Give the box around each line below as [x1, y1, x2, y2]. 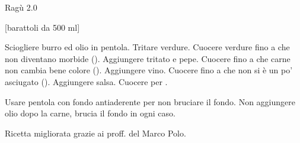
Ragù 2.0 [5, 1, 37, 13]
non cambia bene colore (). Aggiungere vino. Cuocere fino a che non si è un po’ [5, 64, 293, 76]
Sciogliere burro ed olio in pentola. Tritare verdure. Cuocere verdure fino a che [5, 41, 290, 53]
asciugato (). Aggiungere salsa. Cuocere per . [5, 75, 168, 87]
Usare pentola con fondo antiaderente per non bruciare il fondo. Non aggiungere [5, 95, 295, 108]
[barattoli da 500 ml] [5, 21, 80, 33]
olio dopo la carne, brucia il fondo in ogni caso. [5, 107, 175, 119]
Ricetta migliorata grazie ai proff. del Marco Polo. [5, 126, 186, 139]
